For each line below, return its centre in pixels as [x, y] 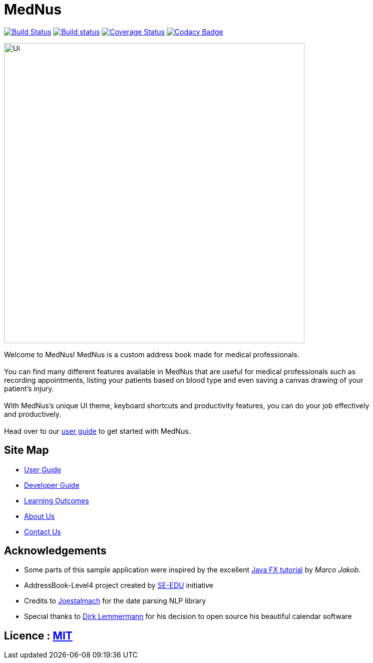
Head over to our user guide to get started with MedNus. [97, 431]
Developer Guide [52, 485]
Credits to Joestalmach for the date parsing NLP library [115, 601]
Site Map [27, 450]
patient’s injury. [29, 388]
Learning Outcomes [57, 500]
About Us [40, 516]
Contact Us [43, 531]
